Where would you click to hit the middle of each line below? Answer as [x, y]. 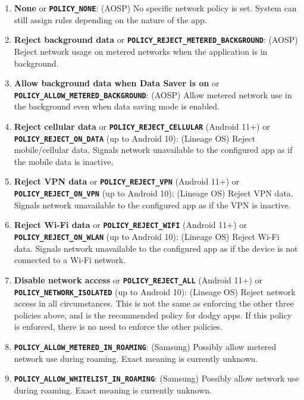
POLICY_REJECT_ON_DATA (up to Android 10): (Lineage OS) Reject [134, 138]
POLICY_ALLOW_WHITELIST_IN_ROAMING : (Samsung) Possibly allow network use [156, 378]
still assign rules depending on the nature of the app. [110, 19]
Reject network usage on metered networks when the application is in [141, 51]
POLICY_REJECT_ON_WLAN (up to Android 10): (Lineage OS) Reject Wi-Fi [147, 236]
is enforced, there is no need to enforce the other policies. [118, 326]
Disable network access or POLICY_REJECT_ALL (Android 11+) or [138, 279]
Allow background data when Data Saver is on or [117, 83]
